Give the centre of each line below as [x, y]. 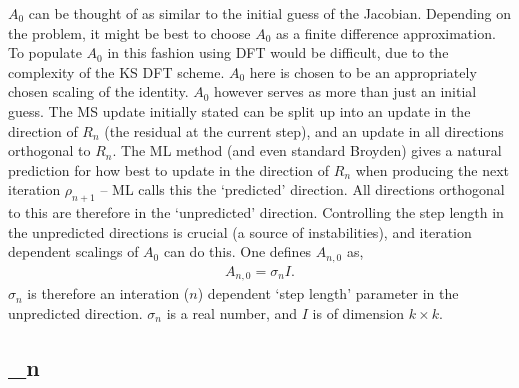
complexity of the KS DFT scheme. [116, 71]
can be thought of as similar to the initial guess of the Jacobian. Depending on [270, 13]
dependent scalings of [73, 251]
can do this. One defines [237, 251]
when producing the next [432, 169]
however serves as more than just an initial [345, 91]
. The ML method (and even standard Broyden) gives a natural [307, 150]
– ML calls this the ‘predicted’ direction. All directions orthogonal [302, 189]
